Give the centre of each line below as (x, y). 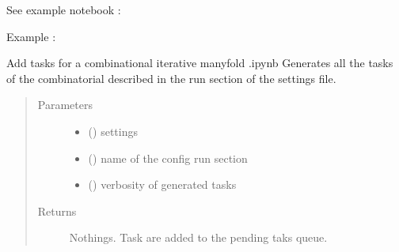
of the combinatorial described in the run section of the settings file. (171, 78)
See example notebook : (64, 9)
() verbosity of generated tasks (162, 184)
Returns (57, 211)
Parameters (65, 105)
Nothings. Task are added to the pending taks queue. (198, 237)
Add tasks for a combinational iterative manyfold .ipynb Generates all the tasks (200, 63)
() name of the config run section (168, 158)
